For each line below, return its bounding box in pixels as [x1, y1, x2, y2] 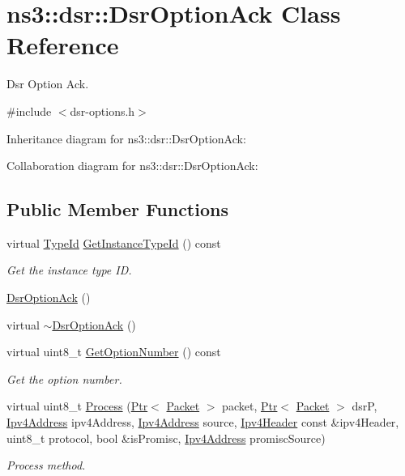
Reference [6, 28, 119, 62]
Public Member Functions [6, 197, 228, 222]
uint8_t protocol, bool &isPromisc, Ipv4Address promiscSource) [6, 429, 326, 446]
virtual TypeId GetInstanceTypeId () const [6, 234, 221, 251]
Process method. [6, 457, 86, 474]
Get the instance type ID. [6, 261, 132, 278]
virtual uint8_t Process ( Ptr [6, 397, 148, 414]
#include [6, 102, 52, 119]
